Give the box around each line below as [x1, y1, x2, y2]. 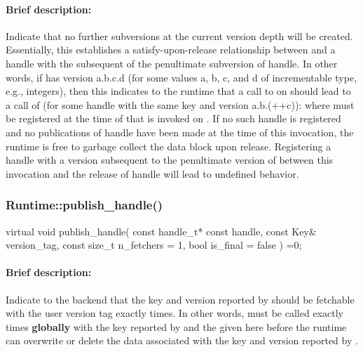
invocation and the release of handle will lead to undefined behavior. [6, 166, 299, 181]
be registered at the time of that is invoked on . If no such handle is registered [6, 111, 341, 126]
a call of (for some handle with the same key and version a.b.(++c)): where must [6, 97, 355, 112]
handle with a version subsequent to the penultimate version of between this [6, 152, 334, 167]
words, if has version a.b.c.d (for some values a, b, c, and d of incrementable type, [6, 70, 357, 84]
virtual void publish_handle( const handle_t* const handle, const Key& [6, 223, 317, 238]
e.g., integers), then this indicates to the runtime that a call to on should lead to [6, 84, 351, 98]
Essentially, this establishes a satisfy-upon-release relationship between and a [6, 42, 336, 57]
